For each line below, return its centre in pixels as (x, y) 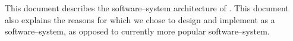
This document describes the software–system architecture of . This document (147, 8)
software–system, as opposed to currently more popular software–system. (137, 31)
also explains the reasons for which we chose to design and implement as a (140, 19)
